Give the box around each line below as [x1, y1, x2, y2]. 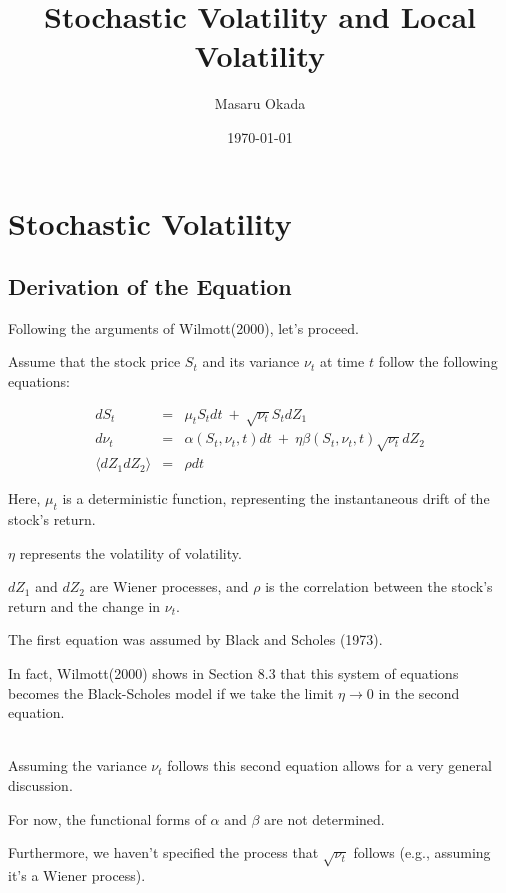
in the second [378, 682, 460, 703]
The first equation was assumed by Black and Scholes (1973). [8, 629, 383, 650]
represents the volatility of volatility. [19, 542, 242, 563]
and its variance [202, 351, 300, 372]
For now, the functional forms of [8, 808, 206, 829]
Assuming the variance [8, 755, 147, 776]
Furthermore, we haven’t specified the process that [8, 842, 319, 863]
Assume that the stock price [8, 351, 181, 372]
